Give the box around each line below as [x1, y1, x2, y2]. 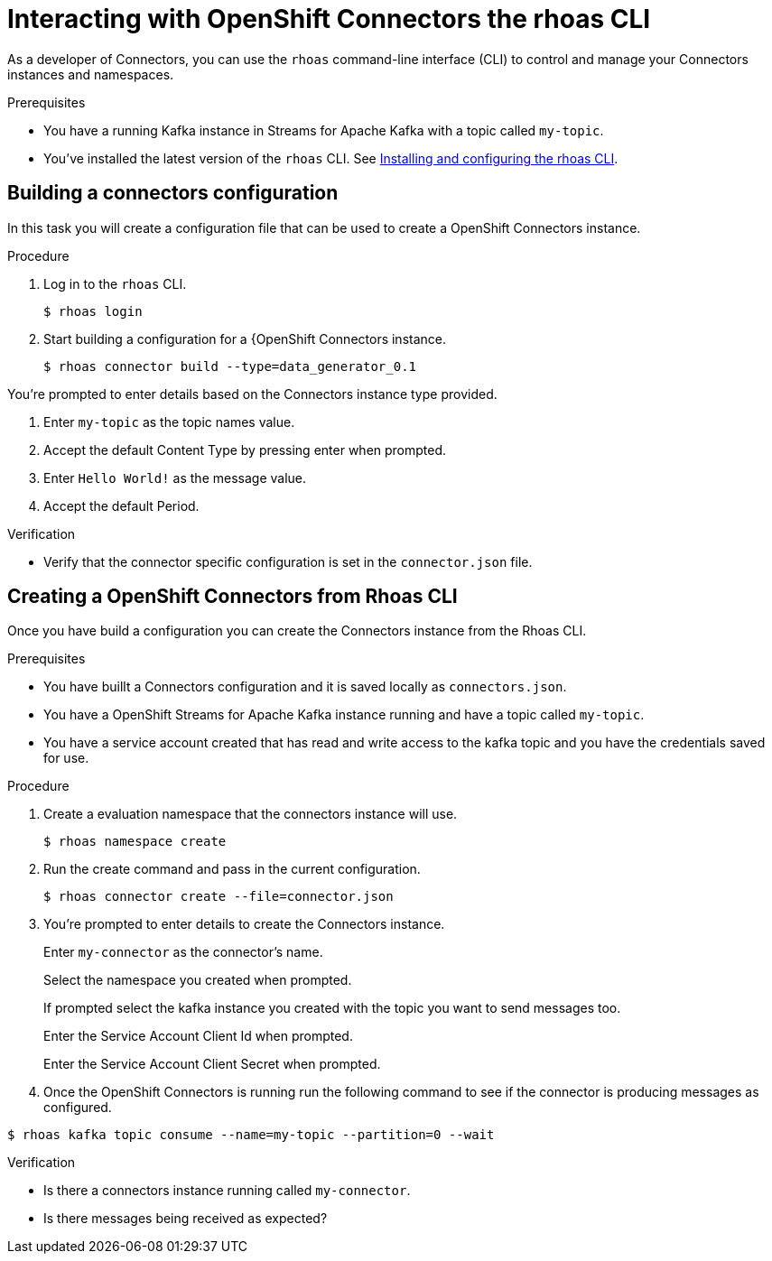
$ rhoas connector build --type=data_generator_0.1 [43, 358, 417, 374]
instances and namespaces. [7, 66, 174, 82]
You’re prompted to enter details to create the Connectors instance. [43, 916, 445, 932]
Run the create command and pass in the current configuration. [43, 861, 421, 877]
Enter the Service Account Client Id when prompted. [43, 1028, 353, 1044]
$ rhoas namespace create [43, 834, 227, 849]
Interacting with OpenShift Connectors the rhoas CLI [7, 4, 651, 34]
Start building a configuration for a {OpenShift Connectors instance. [43, 330, 447, 347]
